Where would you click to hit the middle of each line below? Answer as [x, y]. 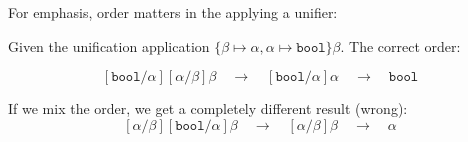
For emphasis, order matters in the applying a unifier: [173, 12]
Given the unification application [109, 45]
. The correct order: [400, 45]
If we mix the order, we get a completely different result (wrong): [208, 108]
